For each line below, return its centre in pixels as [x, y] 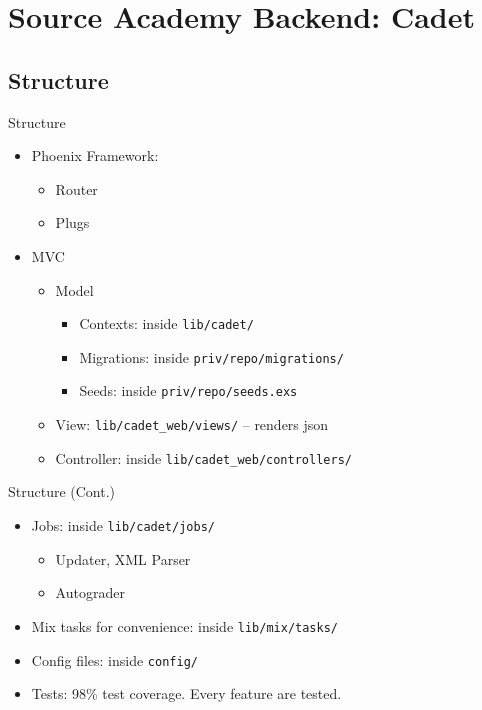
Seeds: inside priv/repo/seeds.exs [188, 390]
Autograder [90, 592]
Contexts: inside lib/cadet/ [166, 323]
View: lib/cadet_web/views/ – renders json [192, 424]
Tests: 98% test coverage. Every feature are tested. [186, 693]
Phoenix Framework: [95, 155]
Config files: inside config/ [114, 659]
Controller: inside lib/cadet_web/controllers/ [203, 457]
